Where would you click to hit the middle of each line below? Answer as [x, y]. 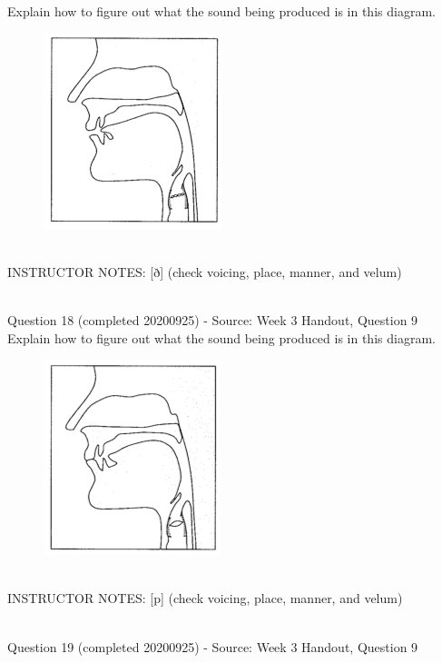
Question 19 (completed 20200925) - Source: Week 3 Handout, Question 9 [213, 646]
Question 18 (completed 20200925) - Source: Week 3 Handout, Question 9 [213, 319]
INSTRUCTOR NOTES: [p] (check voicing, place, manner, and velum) [205, 598]
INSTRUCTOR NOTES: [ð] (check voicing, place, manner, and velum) [205, 271]
